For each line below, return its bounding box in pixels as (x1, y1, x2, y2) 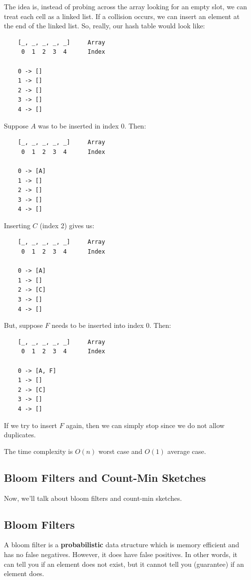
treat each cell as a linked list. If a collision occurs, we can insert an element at (4, 11, 240, 21)
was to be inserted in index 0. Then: (38, 120, 146, 130)
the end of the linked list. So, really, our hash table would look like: (4, 21, 205, 31)
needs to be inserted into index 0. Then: (52, 320, 171, 330)
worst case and (98, 446, 143, 456)
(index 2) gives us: (39, 220, 95, 230)
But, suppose (4, 320, 43, 330)
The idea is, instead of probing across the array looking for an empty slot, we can (4, 1, 247, 11)
